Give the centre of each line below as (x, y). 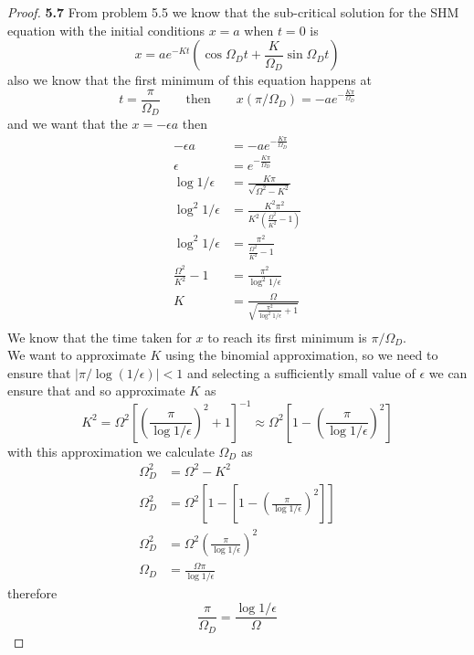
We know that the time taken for (100, 337)
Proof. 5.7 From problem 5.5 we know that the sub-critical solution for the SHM (233, 12)
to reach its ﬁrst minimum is (287, 337)
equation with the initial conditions (106, 30)
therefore (32, 592)
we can (448, 372)
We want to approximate (77, 355)
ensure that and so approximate (96, 391)
